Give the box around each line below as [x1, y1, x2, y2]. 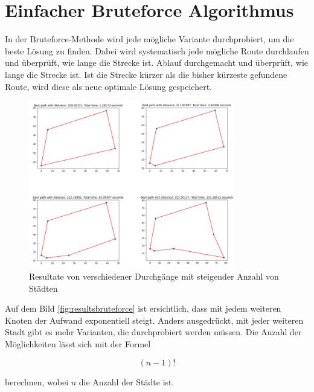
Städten [29, 281, 58, 294]
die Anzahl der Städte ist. [78, 375, 175, 388]
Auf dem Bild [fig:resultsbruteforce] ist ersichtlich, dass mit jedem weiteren [5, 302, 281, 315]
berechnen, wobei [5, 375, 69, 388]
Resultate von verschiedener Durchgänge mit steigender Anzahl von [29, 269, 279, 282]
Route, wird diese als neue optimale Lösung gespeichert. [5, 80, 212, 92]
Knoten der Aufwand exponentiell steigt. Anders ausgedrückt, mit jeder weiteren [5, 313, 304, 326]
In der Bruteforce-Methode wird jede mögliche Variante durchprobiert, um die [5, 33, 294, 45]
